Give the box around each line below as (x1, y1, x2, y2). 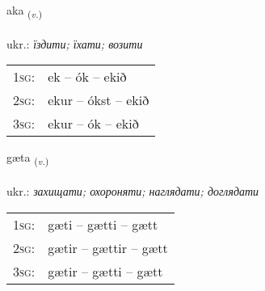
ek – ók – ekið (48, 67, 127, 86)
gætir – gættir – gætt (48, 238, 168, 257)
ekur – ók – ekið (48, 114, 139, 133)
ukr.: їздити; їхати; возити (6, 35, 143, 52)
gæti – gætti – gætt (48, 214, 158, 234)
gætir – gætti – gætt (48, 261, 163, 280)
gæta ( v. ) (6, 149, 49, 168)
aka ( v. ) (6, 2, 43, 20)
